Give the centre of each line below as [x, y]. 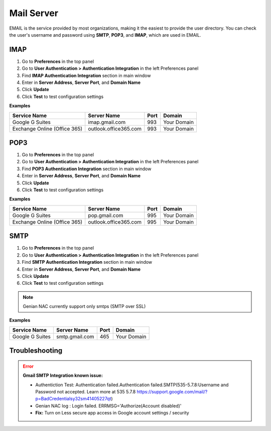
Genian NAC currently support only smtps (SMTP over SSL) [84, 306]
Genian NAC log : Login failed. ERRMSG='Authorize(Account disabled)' [108, 406]
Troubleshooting [36, 351]
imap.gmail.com [107, 122]
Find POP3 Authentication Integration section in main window [87, 169]
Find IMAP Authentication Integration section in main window [86, 75]
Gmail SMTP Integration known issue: [63, 375]
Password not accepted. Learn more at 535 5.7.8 [86, 392]
